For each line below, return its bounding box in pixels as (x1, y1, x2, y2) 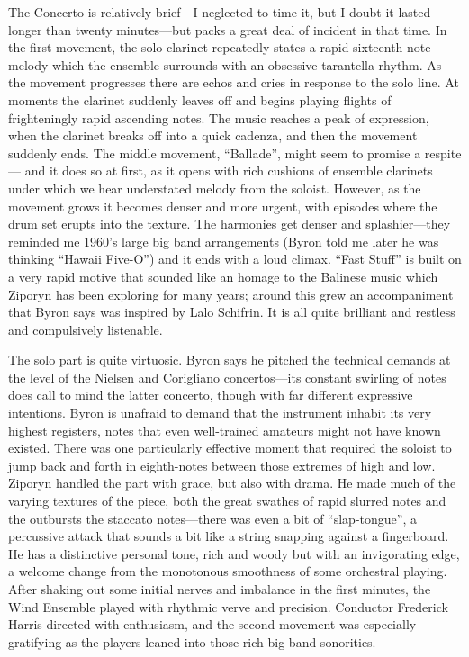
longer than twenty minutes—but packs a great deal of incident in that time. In (8, 20, 447, 39)
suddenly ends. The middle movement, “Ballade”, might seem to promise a (8, 143, 421, 162)
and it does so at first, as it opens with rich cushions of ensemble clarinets (24, 161, 433, 180)
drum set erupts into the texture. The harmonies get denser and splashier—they (8, 214, 451, 233)
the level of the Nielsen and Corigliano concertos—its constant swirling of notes (8, 367, 446, 386)
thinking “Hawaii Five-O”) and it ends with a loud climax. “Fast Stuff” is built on (8, 249, 462, 268)
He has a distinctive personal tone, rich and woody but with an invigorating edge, (8, 544, 460, 562)
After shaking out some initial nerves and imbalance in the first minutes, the (8, 580, 431, 598)
